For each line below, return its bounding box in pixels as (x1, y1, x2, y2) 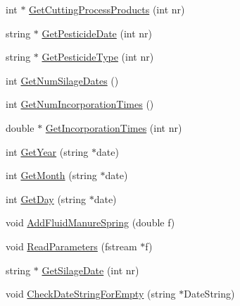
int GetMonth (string (6, 168, 97, 183)
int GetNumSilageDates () (6, 73, 119, 87)
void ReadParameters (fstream (6, 238, 137, 253)
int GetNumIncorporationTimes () (6, 97, 154, 111)
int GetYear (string (6, 144, 89, 159)
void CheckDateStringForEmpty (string (6, 286, 176, 301)
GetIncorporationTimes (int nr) (45, 120, 182, 135)
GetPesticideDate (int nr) (42, 25, 153, 40)
